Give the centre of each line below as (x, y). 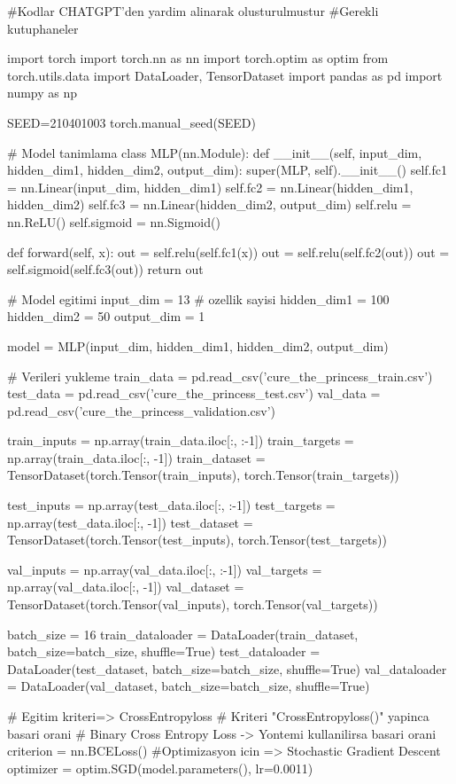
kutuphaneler (43, 28)
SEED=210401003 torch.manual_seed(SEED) (131, 122)
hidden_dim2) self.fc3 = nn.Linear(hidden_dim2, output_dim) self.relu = (209, 204)
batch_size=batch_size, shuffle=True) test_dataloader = (164, 651)
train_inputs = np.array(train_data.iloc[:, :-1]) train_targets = (181, 440)
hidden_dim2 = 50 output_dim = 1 (106, 316)
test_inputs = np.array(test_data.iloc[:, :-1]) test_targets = (171, 505)
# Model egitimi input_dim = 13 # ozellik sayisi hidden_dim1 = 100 (198, 298)
